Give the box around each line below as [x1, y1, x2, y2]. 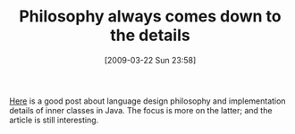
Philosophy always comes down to [19, 6, 282, 27]
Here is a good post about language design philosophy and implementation [9, 96, 286, 106]
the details [110, 25, 190, 46]
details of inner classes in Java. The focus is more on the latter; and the [9, 105, 273, 115]
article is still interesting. [9, 114, 99, 125]
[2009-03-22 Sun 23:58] [104, 54, 197, 65]
